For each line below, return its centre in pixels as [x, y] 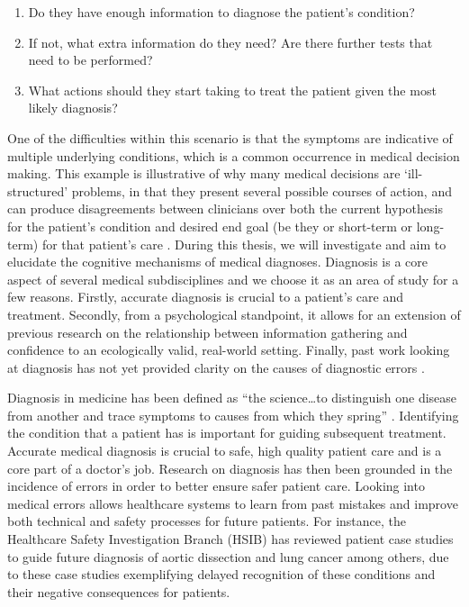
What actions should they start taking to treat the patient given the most [232, 90]
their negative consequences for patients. [119, 591]
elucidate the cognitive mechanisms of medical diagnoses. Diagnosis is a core [217, 262]
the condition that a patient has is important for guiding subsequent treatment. [227, 433]
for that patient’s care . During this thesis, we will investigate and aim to [244, 244]
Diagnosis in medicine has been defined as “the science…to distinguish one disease [232, 398]
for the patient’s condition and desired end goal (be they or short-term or [210, 226]
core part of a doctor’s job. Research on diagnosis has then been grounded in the [230, 468]
